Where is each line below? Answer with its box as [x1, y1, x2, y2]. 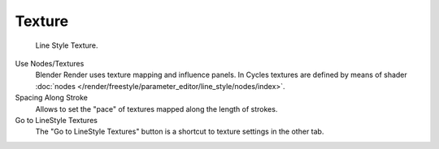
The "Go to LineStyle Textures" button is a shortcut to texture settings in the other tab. [35, 126, 324, 137]
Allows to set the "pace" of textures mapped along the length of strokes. [35, 104, 278, 113]
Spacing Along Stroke [15, 93, 89, 103]
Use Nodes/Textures [15, 58, 85, 68]
